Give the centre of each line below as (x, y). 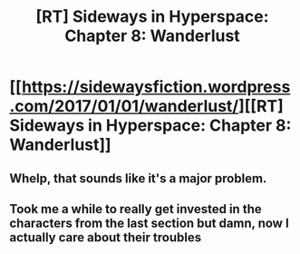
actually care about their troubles (106, 237)
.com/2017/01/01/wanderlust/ (124, 107)
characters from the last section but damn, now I (150, 223)
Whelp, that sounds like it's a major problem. (138, 178)
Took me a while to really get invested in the (135, 209)
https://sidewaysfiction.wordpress (156, 87)
